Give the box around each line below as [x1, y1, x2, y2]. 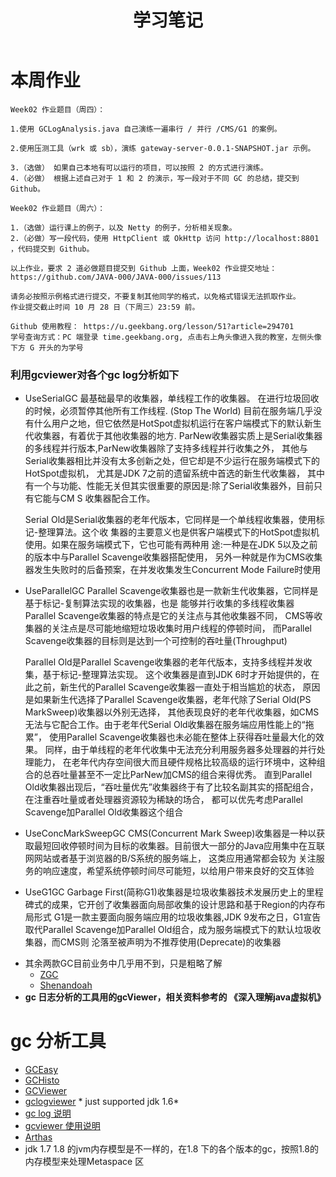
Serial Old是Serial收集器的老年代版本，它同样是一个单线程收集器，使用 [24, 514, 317, 526]
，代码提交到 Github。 [10, 244, 95, 254]
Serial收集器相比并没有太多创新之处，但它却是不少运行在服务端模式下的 [24, 455, 320, 467]
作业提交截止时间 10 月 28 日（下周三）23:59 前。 [10, 302, 200, 312]
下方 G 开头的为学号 [10, 342, 84, 353]
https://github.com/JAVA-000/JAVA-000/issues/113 [10, 272, 222, 282]
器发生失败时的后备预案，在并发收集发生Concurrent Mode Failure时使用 [24, 564, 322, 576]
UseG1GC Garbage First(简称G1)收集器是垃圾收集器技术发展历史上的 [24, 886, 307, 898]
